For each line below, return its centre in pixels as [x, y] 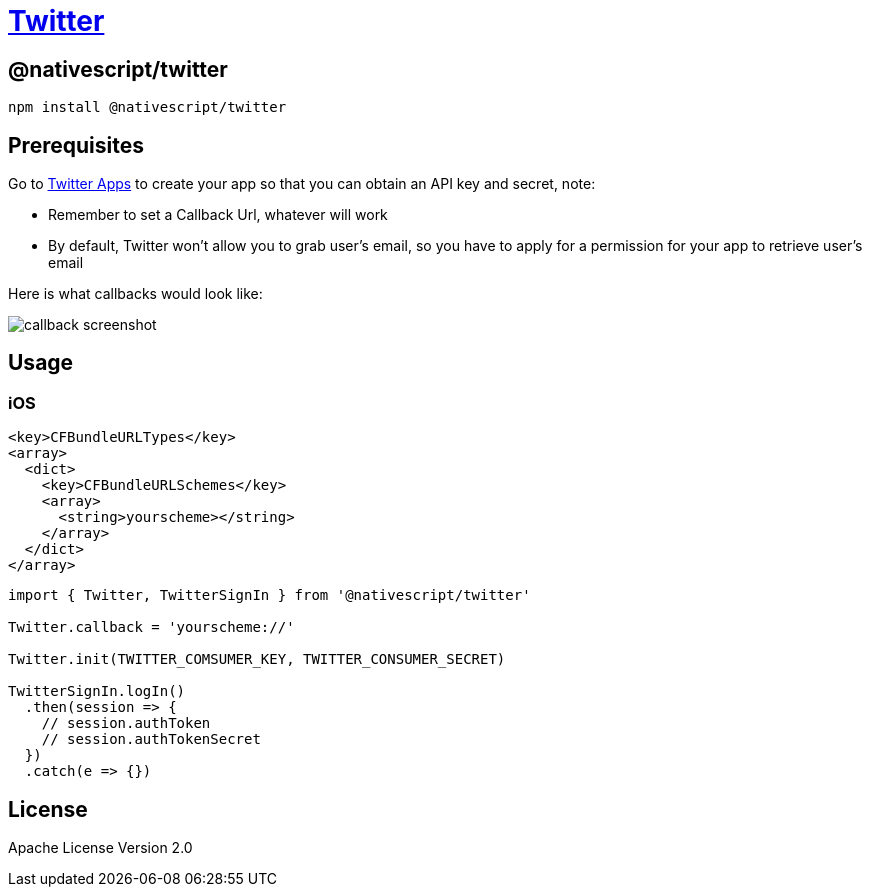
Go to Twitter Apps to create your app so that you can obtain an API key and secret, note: [302, 184]
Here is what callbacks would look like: [135, 294]
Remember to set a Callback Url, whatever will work [218, 215]
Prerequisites [76, 145]
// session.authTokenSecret [151, 739]
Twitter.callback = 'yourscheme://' [151, 627]
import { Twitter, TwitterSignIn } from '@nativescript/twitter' [269, 595]
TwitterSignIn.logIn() [97, 691]
